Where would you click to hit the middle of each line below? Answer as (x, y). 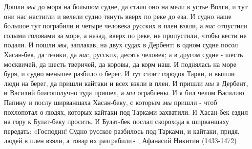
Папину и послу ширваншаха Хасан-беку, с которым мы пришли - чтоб (111, 102)
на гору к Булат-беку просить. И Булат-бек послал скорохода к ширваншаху (116, 121)
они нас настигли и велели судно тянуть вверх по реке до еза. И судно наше (118, 16)
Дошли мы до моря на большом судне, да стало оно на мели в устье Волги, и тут (126, 6)
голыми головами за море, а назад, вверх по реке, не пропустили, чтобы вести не (125, 35)
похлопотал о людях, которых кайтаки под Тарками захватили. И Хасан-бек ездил (126, 112)
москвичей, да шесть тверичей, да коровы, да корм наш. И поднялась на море (120, 64)
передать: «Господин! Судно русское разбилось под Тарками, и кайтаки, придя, (122, 131)
